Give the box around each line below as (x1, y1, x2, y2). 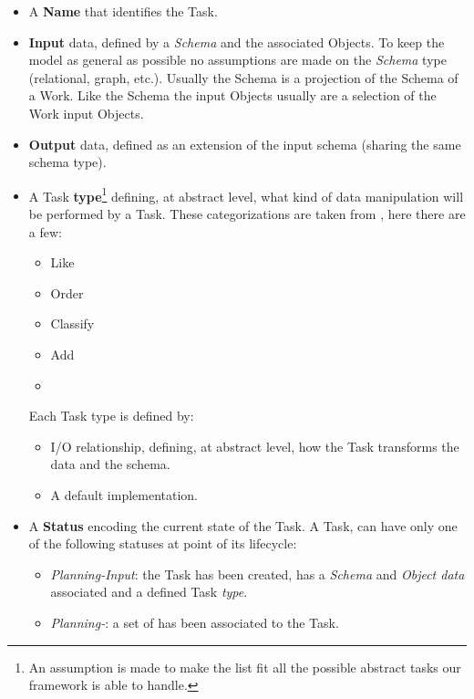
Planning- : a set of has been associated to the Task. (50, 612, 339, 631)
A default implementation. (50, 485, 198, 504)
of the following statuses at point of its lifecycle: (28, 534, 297, 553)
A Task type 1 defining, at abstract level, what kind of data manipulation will (28, 183, 464, 205)
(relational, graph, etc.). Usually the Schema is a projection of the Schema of (28, 68, 459, 87)
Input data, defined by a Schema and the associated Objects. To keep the (28, 32, 445, 51)
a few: (28, 222, 62, 241)
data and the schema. (50, 454, 170, 474)
